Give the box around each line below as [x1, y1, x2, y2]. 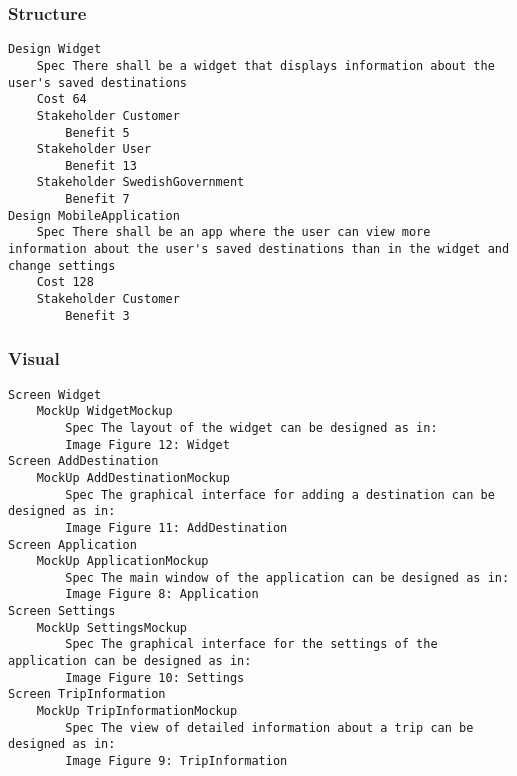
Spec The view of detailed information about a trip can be [65, 720, 474, 735]
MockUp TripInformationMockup [36, 704, 238, 719]
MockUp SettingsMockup [36, 620, 187, 635]
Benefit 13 [65, 158, 137, 173]
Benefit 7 [65, 192, 130, 207]
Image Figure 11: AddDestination [65, 520, 288, 535]
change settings [8, 258, 116, 273]
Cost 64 [36, 92, 87, 107]
